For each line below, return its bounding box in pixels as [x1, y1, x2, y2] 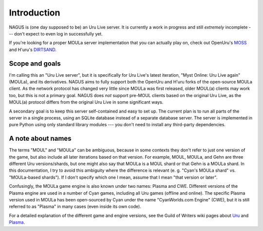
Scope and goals [9, 59, 61, 67]
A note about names [9, 134, 72, 143]
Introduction [9, 7, 60, 18]
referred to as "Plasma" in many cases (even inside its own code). [9, 204, 141, 210]
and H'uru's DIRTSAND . [9, 47, 57, 52]
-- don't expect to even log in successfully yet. [9, 31, 103, 36]
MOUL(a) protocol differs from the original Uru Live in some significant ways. [9, 99, 164, 105]
